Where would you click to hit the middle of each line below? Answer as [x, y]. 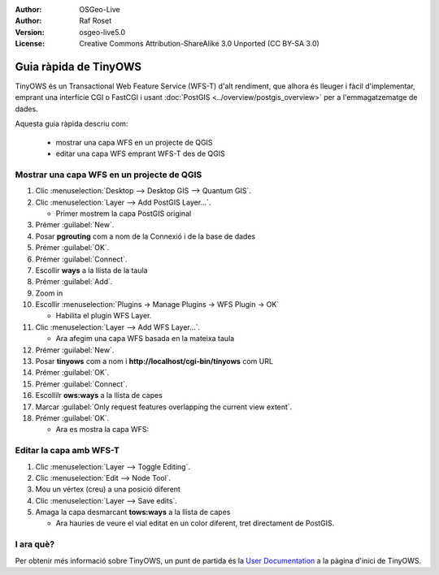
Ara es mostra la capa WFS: [102, 430]
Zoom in [49, 293]
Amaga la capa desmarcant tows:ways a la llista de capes [133, 512]
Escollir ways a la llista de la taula [91, 270]
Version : [30, 32]
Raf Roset [96, 21]
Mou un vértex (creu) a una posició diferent [108, 489]
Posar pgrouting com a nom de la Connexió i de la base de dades [146, 236]
